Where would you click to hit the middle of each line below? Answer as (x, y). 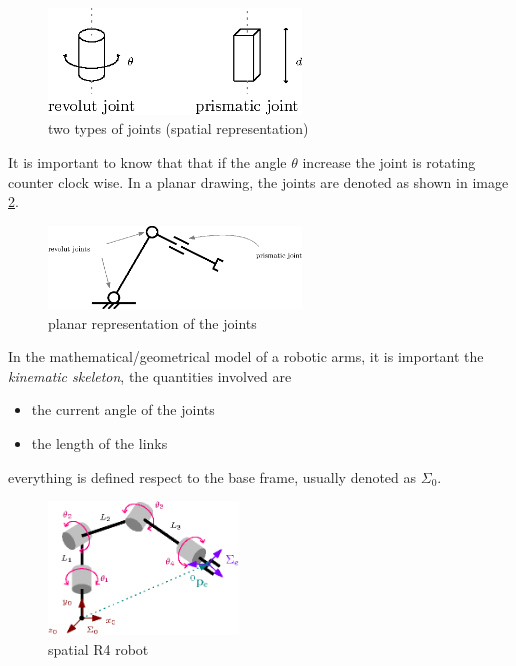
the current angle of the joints (123, 409)
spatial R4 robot (98, 648)
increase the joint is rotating (389, 161)
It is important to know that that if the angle (147, 161)
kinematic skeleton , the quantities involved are (150, 375)
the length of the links (99, 442)
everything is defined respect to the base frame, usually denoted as (212, 476)
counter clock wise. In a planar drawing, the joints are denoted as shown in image (258, 181)
